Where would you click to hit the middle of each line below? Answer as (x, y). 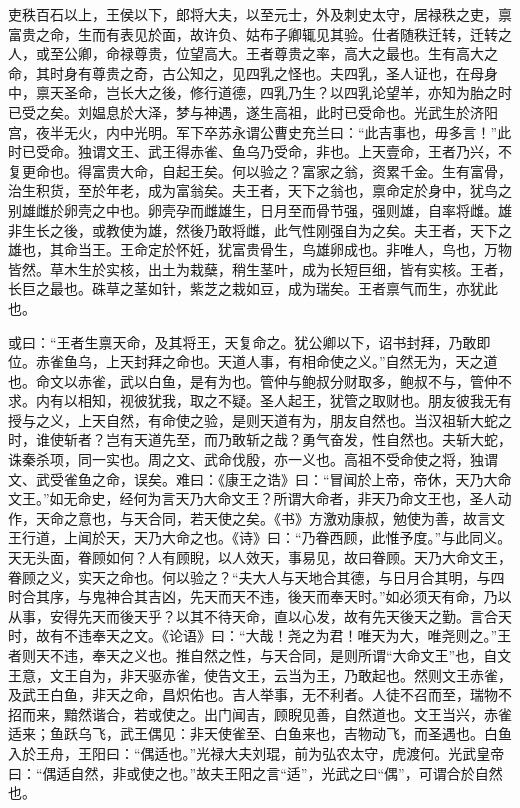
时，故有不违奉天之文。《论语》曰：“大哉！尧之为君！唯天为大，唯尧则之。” (253, 635)
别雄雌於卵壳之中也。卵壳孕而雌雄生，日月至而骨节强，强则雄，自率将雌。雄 (260, 209)
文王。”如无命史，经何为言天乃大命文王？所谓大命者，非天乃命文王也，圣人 (253, 498)
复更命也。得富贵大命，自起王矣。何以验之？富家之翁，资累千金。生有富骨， (260, 170)
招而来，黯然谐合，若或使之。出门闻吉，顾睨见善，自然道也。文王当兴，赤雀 (260, 713)
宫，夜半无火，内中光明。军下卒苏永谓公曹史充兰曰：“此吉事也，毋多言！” (253, 131)
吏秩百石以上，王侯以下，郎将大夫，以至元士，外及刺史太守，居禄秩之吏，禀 (260, 14)
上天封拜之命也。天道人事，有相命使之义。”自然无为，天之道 (301, 361)
